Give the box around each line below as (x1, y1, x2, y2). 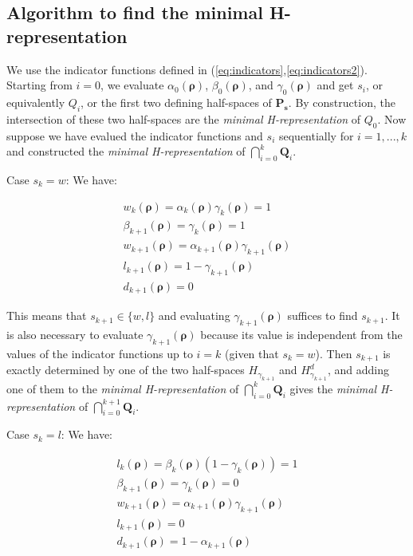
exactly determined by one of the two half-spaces (6, 361, 245, 378)
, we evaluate (100, 77, 164, 93)
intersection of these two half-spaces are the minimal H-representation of (6, 110, 361, 127)
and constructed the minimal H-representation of (6, 143, 246, 160)
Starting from (6, 77, 73, 93)
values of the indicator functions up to (6, 345, 193, 361)
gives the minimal (289, 380, 376, 396)
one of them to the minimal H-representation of (6, 380, 239, 396)
